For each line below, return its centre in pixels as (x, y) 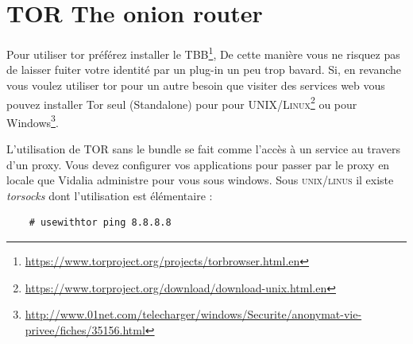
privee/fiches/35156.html (85, 329)
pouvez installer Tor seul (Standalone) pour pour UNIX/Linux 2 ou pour (182, 102)
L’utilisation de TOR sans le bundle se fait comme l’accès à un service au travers (204, 149)
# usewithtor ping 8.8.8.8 (100, 223)
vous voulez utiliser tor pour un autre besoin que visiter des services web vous (196, 85)
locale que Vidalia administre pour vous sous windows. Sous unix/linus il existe (200, 180)
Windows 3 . (33, 121)
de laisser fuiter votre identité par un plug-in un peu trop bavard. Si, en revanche (204, 70)
